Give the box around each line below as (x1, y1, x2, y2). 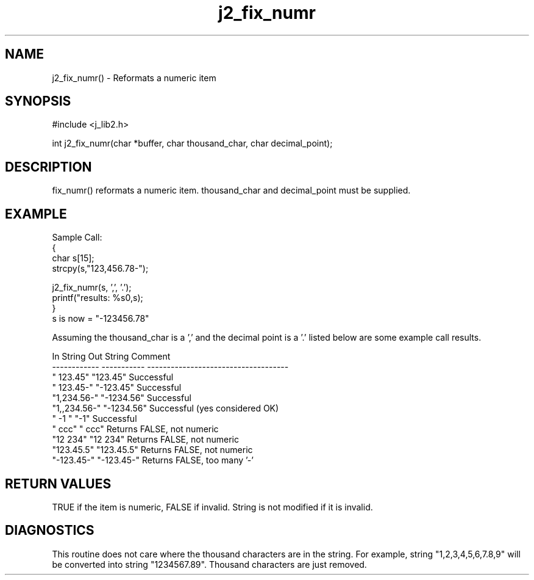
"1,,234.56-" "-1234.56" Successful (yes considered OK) (52, 403, 279, 414)
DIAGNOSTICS (5, 523, 94, 538)
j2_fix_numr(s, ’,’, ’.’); (52, 282, 132, 293)
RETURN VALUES (5, 476, 112, 491)
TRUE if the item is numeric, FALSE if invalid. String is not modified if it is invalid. (52, 501, 373, 512)
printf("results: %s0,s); (52, 292, 143, 303)
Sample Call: (52, 232, 102, 243)
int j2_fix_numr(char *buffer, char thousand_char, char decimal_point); (52, 138, 333, 149)
